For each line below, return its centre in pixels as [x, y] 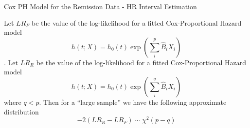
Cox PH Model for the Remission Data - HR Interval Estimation [100, 6]
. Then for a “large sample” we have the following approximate [133, 102]
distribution [21, 111]
